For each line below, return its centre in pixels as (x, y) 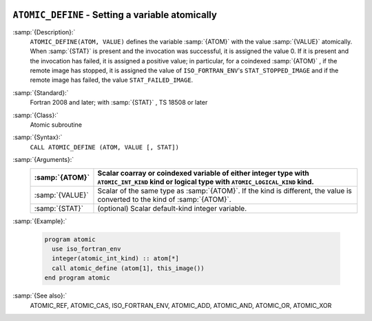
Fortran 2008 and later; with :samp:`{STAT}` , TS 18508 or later (119, 103)
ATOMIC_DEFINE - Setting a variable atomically (115, 15)
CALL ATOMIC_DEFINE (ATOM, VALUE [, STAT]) (104, 147)
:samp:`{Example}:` (40, 221)
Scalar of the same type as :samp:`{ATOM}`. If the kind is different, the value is (225, 191)
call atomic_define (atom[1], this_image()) (128, 268)
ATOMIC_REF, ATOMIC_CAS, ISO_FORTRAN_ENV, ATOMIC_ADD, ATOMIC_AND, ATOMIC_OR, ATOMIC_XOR (181, 305)
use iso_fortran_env (86, 249)
